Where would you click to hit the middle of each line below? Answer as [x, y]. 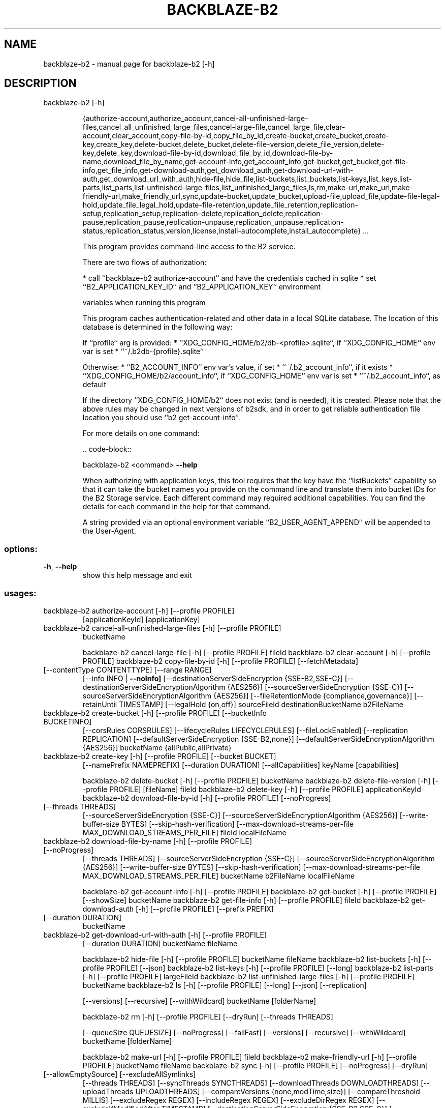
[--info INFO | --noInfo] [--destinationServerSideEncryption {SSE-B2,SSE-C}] [213, 678]
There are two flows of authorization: [145, 263]
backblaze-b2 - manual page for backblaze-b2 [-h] [129, 64]
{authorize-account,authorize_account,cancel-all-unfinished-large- [195, 119]
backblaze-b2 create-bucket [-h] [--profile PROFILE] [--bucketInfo [155, 713]
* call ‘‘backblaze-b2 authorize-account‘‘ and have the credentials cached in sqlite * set [229, 278]
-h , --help [60, 567]
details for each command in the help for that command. [177, 507]
